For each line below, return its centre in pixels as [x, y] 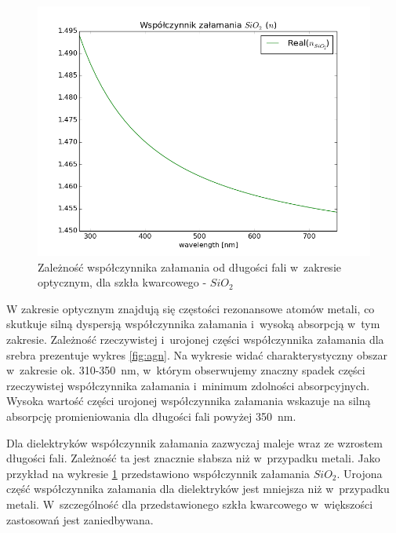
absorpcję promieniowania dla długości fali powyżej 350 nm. [151, 416]
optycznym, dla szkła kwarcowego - [122, 282]
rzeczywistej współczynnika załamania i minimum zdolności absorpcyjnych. [188, 385]
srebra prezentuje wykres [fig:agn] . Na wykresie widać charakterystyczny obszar [197, 354]
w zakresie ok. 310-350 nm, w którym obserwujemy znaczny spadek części [186, 370]
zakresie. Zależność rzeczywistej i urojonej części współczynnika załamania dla [195, 339]
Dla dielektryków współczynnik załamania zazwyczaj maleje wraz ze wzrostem [194, 442]
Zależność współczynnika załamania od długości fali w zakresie [189, 266]
